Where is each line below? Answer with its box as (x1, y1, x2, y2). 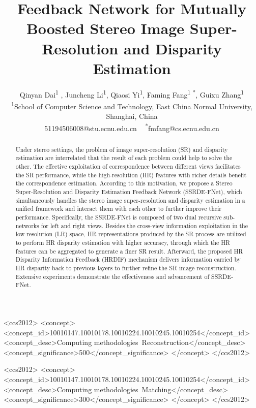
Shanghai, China (106, 111, 158, 121)
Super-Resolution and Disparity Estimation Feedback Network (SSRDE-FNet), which (15, 187, 242, 196)
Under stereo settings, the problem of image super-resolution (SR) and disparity (15, 145, 228, 153)
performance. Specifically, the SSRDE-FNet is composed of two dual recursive (15, 213, 222, 222)
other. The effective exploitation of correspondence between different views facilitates (15, 162, 241, 171)
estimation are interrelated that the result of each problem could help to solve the (15, 153, 233, 162)
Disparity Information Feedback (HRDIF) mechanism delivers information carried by (15, 255, 241, 264)
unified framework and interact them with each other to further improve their (15, 204, 222, 213)
